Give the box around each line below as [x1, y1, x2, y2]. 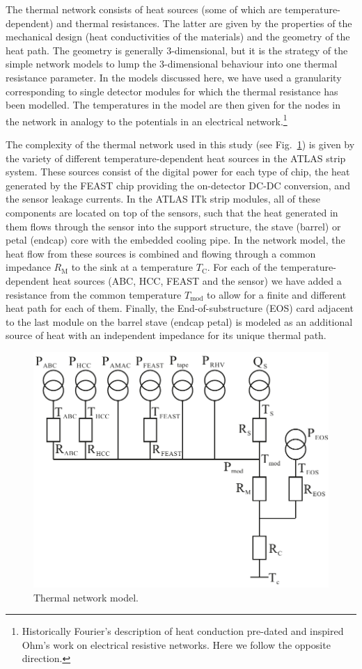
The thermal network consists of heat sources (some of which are [6, 2, 282, 16]
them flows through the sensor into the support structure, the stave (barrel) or [6, 219, 341, 233]
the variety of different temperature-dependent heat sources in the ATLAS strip [6, 150, 346, 165]
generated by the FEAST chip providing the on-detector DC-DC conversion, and [6, 178, 350, 192]
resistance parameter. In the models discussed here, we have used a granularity [6, 70, 342, 84]
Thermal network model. [33, 590, 139, 604]
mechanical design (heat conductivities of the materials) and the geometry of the [6, 29, 350, 44]
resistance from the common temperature [6, 287, 182, 301]
